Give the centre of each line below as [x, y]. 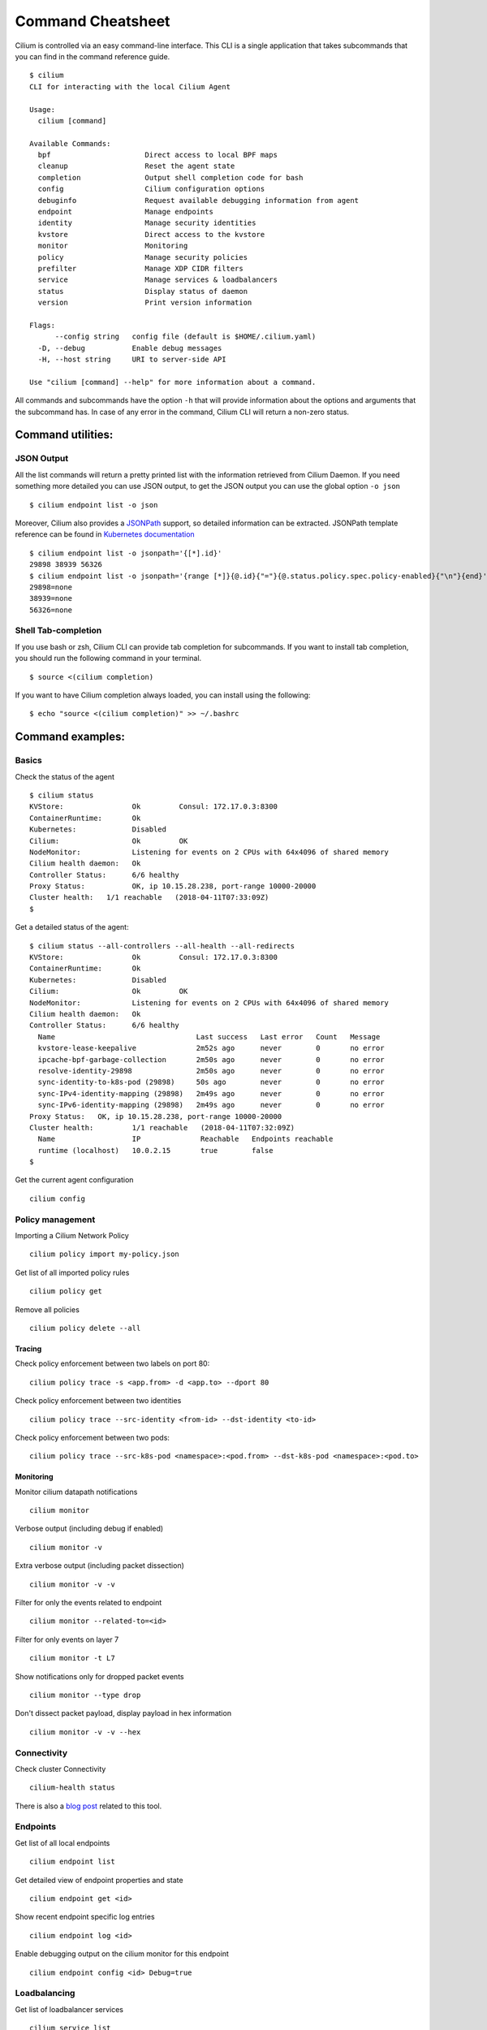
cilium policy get [66, 1291]
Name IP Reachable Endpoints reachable [185, 1139]
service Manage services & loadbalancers [157, 280]
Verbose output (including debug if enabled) [89, 1529]
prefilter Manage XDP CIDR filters [140, 268]
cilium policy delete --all [85, 1328]
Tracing [28, 1349]
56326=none [51, 610]
